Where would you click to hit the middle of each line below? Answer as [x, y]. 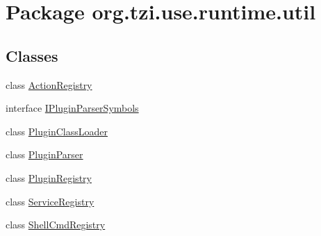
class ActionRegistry [49, 84]
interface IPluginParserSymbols [72, 108]
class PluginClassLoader [57, 131]
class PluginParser [44, 154]
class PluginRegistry [49, 177]
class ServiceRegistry [50, 201]
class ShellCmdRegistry [56, 225]
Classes [32, 55]
